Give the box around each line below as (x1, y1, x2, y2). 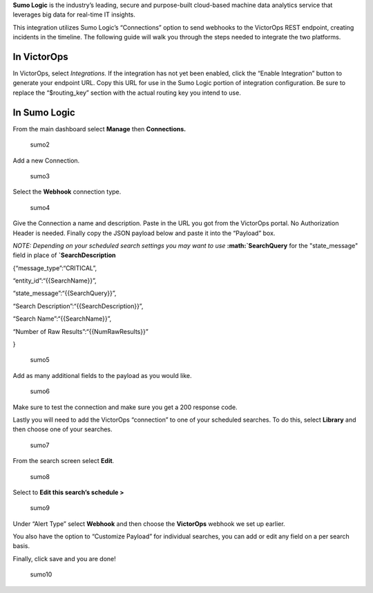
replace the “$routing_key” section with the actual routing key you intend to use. (12, 88, 241, 97)
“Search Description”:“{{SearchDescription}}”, (12, 301, 144, 310)
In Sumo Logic (12, 106, 75, 118)
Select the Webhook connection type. (12, 187, 122, 196)
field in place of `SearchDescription (12, 251, 117, 259)
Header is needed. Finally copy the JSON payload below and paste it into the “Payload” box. (12, 229, 276, 237)
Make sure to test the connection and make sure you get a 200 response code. (12, 403, 238, 411)
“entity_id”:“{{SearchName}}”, (12, 276, 97, 285)
